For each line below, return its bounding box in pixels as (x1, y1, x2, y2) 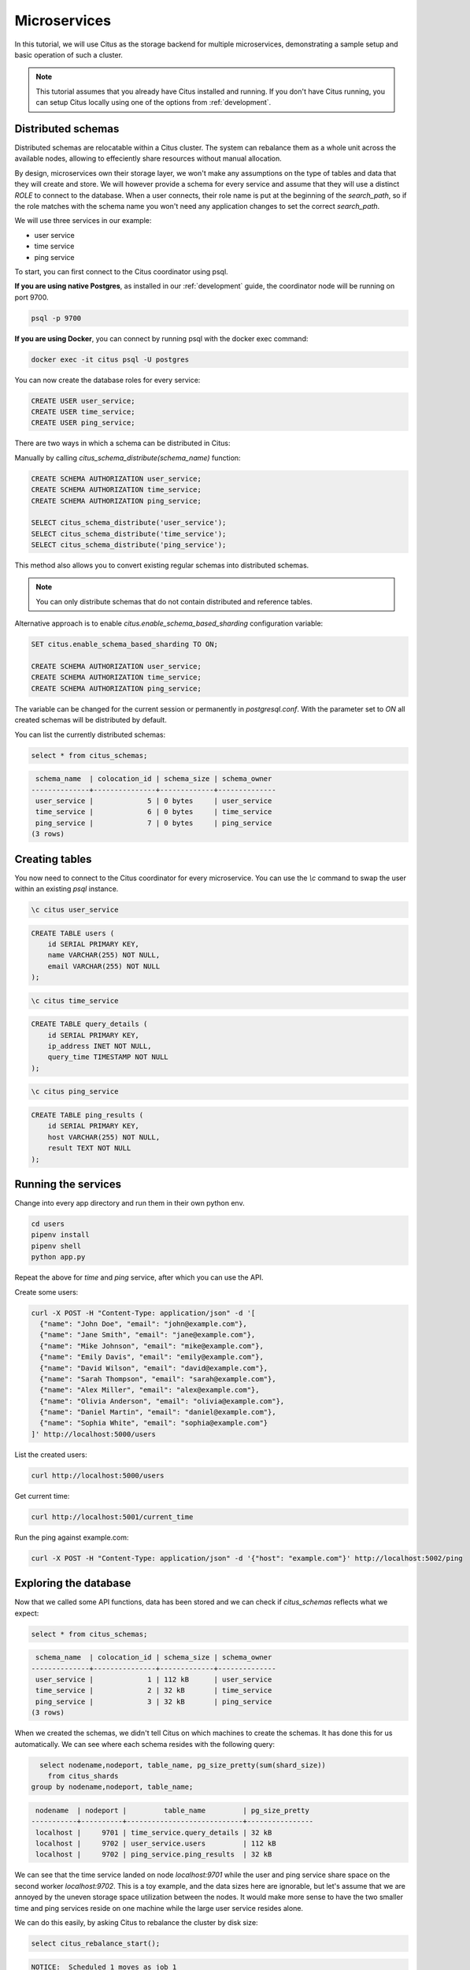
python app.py (31, 1253, 86, 1262)
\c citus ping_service (31, 1087, 119, 1096)
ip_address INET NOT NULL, (47, 1042, 153, 1051)
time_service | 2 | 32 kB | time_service (35, 1686, 272, 1695)
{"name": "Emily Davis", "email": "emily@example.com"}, (39, 1352, 264, 1362)
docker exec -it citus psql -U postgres (31, 355, 189, 364)
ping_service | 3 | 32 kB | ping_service (35, 1697, 272, 1706)
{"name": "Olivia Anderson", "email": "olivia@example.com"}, (39, 1396, 285, 1406)
